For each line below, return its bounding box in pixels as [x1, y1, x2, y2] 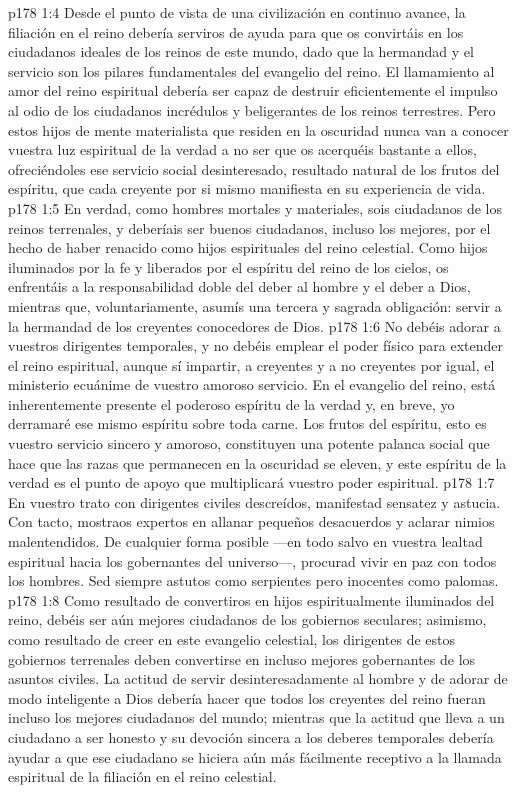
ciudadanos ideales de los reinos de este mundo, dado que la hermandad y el [8, 41, 474, 62]
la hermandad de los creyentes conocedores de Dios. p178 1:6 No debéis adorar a [8, 315, 501, 336]
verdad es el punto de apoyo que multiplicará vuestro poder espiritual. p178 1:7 [8, 472, 495, 493]
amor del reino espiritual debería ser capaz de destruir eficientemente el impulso [8, 80, 498, 101]
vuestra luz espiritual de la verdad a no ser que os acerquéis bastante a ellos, [8, 139, 477, 160]
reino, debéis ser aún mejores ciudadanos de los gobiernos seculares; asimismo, [8, 609, 487, 630]
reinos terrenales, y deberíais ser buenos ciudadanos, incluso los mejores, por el [8, 217, 491, 238]
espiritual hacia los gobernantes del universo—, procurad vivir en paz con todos [8, 550, 497, 571]
